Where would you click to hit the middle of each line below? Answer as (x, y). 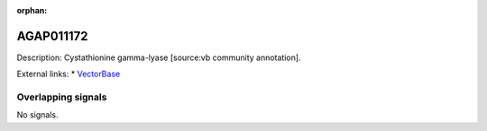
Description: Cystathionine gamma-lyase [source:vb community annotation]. (159, 57)
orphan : (32, 10)
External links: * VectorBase (69, 74)
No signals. (37, 115)
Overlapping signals (62, 97)
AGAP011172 (52, 36)
